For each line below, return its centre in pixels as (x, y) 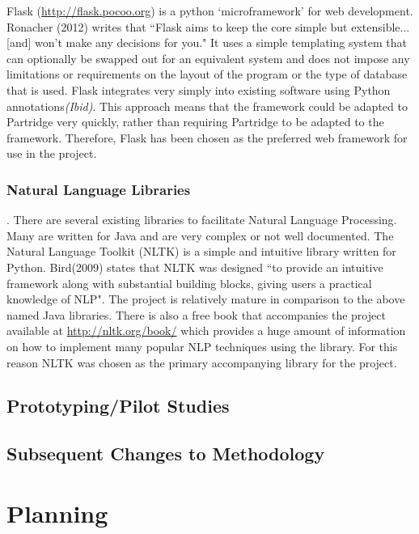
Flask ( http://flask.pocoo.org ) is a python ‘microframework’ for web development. (210, 11)
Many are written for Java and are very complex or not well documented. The (200, 235)
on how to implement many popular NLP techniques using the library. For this (202, 346)
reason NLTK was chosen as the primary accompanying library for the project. (202, 362)
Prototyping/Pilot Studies (118, 406)
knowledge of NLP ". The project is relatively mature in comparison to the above (206, 299)
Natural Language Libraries (99, 189)
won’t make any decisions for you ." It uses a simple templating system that (221, 42)
